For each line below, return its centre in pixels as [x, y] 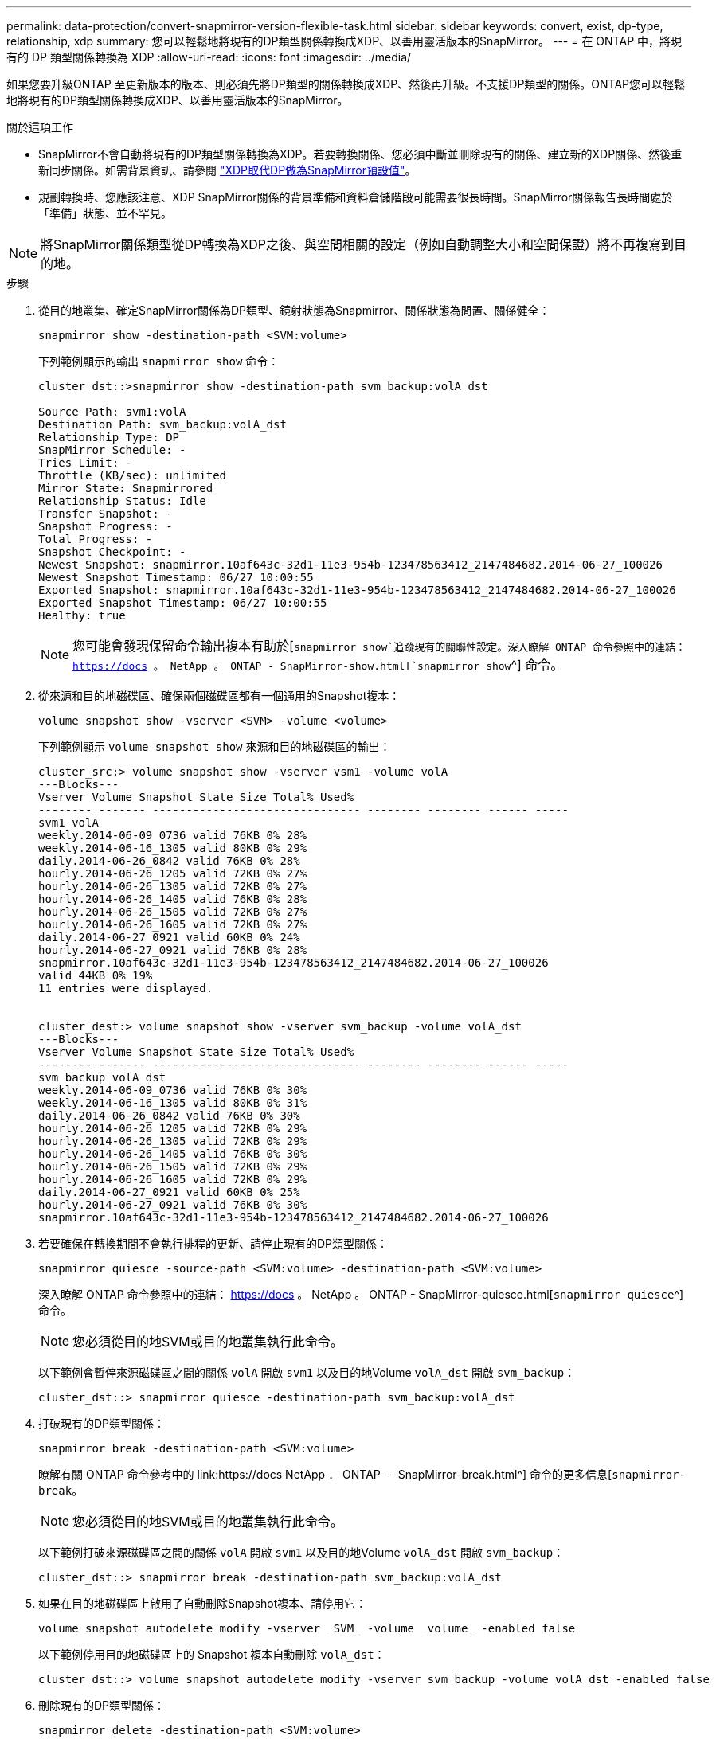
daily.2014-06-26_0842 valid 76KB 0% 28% [169, 861]
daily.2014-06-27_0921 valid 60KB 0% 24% [169, 937]
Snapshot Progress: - [106, 526]
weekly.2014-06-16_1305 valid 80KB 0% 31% [173, 1103]
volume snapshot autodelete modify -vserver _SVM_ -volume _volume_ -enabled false [307, 1628]
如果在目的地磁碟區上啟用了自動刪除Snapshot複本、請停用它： [203, 1603]
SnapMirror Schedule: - [112, 450]
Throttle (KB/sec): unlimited [133, 475]
